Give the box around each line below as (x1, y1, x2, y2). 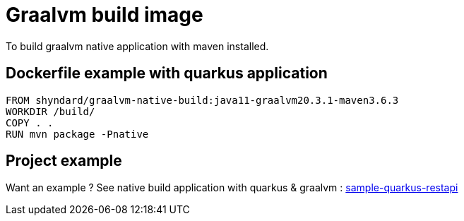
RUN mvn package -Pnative (6, 128, 149, 140)
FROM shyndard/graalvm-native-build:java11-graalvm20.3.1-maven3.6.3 (6, 94, 399, 106)
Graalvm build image (6, 3, 203, 27)
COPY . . (6, 117, 54, 129)
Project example (6, 152, 122, 170)
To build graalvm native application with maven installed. (6, 40, 269, 52)
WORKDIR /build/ (6, 105, 95, 117)
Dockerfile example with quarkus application (6, 64, 328, 83)
